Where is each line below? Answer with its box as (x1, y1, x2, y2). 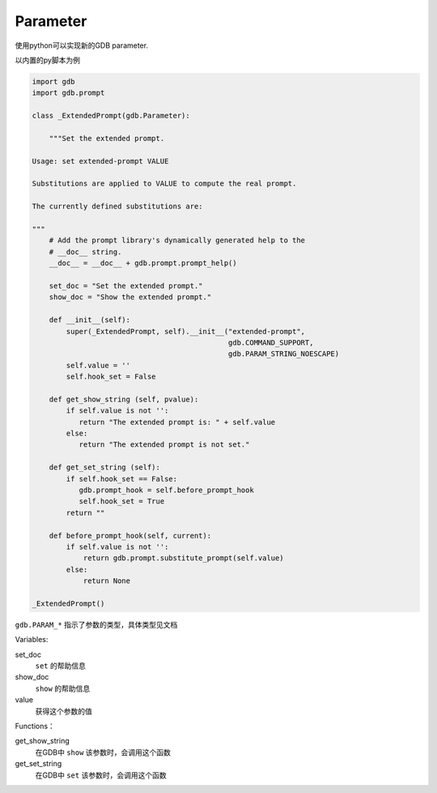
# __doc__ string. (49, 247, 122, 256)
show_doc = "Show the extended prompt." (49, 293, 212, 302)
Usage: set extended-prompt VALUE (32, 156, 169, 165)
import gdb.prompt (32, 88, 105, 97)
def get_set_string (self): (49, 463, 161, 472)
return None (83, 577, 131, 585)
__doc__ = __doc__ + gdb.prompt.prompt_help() (49, 259, 238, 268)
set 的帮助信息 (35, 661, 87, 671)
